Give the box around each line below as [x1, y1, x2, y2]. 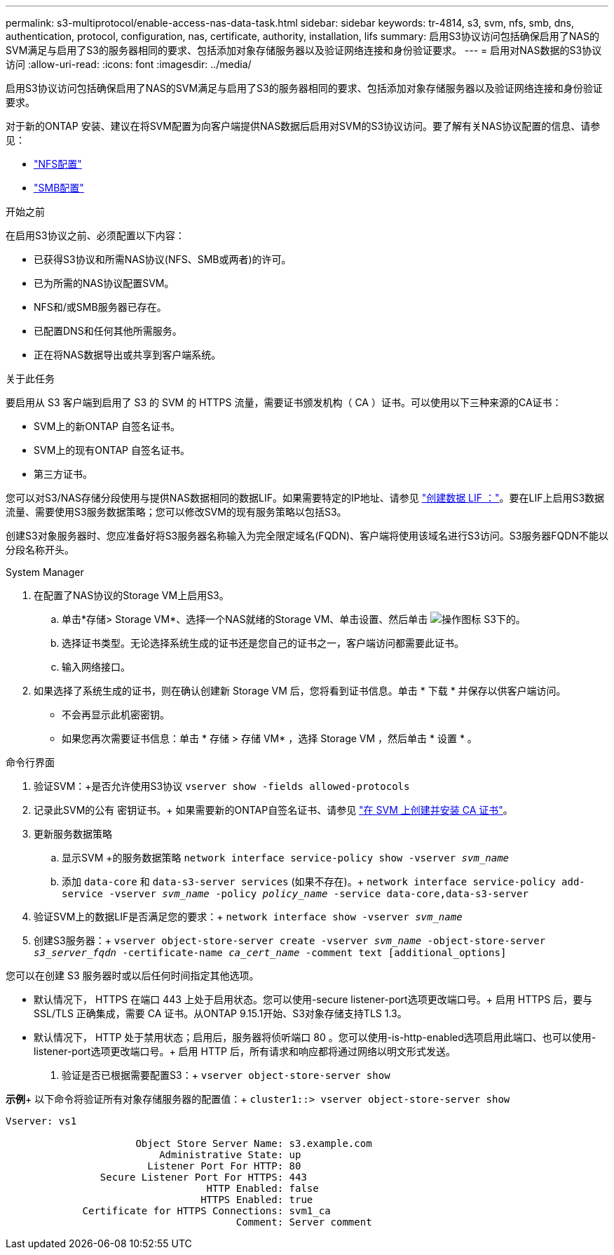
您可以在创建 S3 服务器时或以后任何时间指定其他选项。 [6, 969, 259, 981]
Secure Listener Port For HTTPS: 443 [100, 1172, 307, 1183]
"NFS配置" [34, 158, 82, 170]
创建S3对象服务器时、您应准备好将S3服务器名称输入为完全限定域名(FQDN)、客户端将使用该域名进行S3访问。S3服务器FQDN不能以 [6, 530, 608, 542]
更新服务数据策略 [34, 828, 112, 840]
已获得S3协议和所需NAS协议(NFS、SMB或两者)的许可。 [34, 253, 292, 265]
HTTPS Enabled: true [200, 1194, 313, 1205]
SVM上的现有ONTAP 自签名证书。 [34, 444, 190, 456]
